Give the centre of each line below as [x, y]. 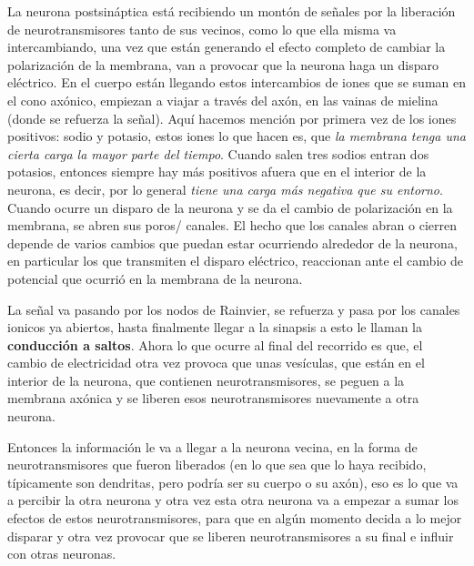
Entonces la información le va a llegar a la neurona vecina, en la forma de [212, 446]
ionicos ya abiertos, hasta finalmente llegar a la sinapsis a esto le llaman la [215, 327]
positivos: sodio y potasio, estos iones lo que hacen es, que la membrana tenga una [237, 136]
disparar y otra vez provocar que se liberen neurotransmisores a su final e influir [231, 536]
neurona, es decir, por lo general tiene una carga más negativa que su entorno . [225, 189]
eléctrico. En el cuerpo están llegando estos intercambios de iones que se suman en [237, 82]
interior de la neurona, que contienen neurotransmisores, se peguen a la [206, 380]
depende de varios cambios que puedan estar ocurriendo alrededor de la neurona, [232, 243]
